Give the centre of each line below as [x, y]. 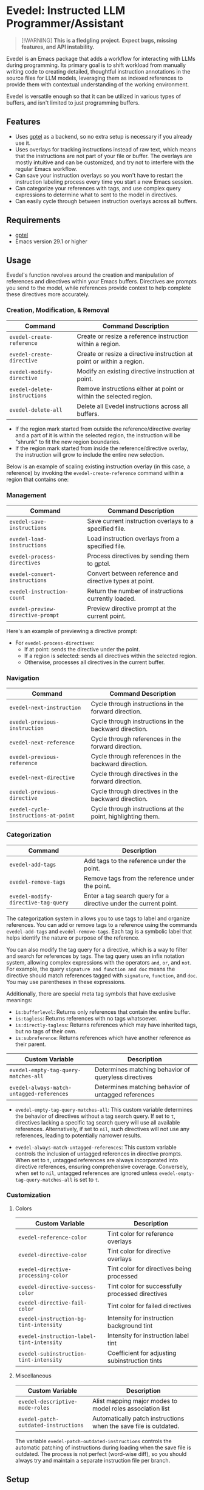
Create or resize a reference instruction [133, 336]
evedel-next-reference [42, 743]
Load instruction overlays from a [133, 538]
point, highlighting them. [125, 817]
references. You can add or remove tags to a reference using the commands [102, 924]
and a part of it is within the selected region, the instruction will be [98, 435]
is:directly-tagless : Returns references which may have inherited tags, [106, 1025]
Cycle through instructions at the [137, 809]
